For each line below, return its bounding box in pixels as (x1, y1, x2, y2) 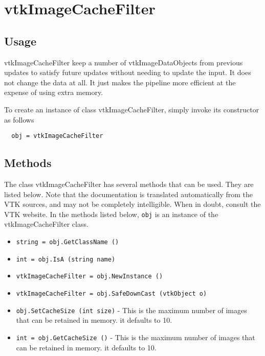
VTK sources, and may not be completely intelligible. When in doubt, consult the (4, 199, 261, 209)
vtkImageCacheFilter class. (4, 219, 89, 229)
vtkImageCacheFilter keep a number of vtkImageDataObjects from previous (4, 57, 243, 67)
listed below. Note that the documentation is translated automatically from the (4, 188, 253, 199)
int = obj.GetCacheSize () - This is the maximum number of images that (16, 331, 255, 342)
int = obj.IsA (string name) (16, 255, 116, 263)
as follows (4, 114, 34, 125)
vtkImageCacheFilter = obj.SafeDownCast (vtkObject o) (16, 290, 207, 297)
